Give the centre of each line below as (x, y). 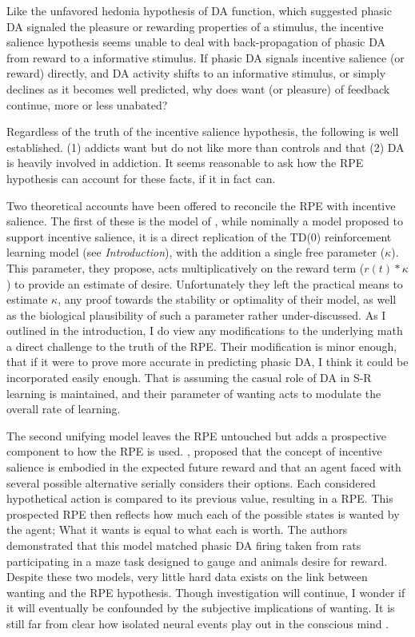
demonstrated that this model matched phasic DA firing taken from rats (184, 545)
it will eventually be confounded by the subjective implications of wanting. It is (201, 608)
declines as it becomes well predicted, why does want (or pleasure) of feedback (198, 88)
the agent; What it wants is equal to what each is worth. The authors (177, 530)
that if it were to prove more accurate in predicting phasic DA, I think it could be (207, 362)
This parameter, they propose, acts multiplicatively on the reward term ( (186, 267)
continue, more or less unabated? (87, 104)
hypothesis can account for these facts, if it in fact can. (141, 178)
